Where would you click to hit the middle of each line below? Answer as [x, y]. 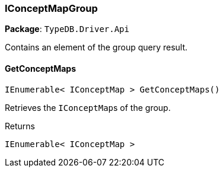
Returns [20, 126]
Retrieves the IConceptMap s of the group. [88, 107]
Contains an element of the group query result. [96, 47]
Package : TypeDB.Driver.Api [67, 29]
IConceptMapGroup [51, 8]
